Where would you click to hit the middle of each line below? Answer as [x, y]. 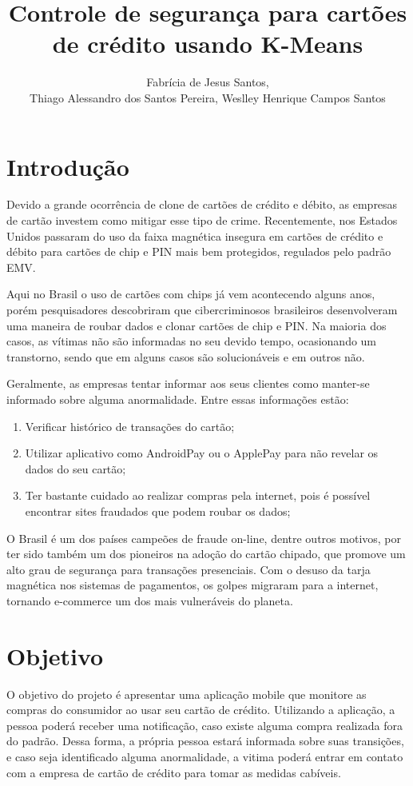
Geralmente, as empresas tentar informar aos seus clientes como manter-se [188, 383]
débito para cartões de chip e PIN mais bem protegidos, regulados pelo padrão [199, 251]
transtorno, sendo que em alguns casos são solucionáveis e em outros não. [186, 356]
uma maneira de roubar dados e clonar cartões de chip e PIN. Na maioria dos [197, 325]
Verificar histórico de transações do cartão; [130, 426]
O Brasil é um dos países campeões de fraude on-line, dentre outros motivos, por [204, 538]
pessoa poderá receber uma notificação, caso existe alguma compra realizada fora [205, 725]
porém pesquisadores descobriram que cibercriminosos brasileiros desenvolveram [202, 309]
